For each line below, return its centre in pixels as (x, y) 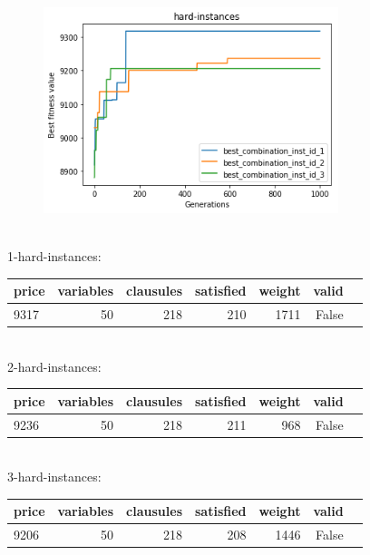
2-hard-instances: (54, 366)
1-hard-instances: (54, 255)
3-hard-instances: (54, 477)
